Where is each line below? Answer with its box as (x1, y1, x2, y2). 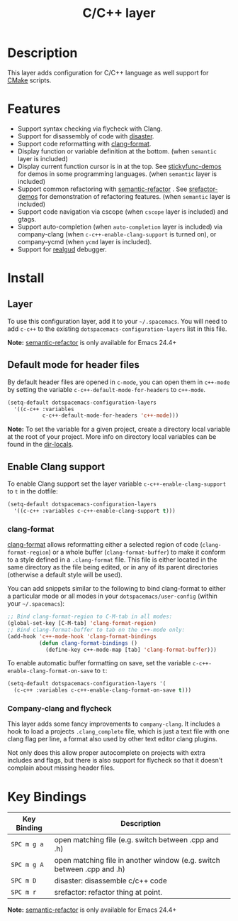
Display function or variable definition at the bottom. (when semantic (17, 147, 217, 156)
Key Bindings (7, 788, 87, 805)
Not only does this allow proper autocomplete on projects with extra (7, 748, 205, 757)
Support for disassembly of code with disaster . (17, 131, 154, 140)
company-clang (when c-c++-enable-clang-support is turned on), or (17, 229, 217, 239)
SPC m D (11, 877, 37, 885)
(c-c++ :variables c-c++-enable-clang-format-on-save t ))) (13, 687, 192, 694)
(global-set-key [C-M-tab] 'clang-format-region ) (7, 620, 157, 627)
